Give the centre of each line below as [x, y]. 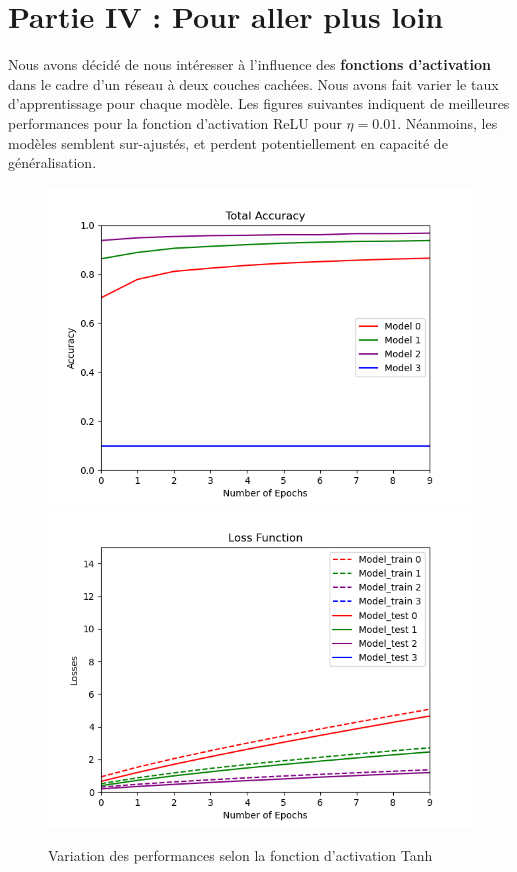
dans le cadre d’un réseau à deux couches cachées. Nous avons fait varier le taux [253, 83]
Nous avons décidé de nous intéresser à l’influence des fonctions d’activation [249, 64]
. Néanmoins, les [447, 122]
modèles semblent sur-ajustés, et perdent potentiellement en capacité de [228, 142]
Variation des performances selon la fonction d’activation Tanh [240, 854]
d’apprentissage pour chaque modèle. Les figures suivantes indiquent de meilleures [259, 103]
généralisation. [52, 162]
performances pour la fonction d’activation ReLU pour [175, 122]
